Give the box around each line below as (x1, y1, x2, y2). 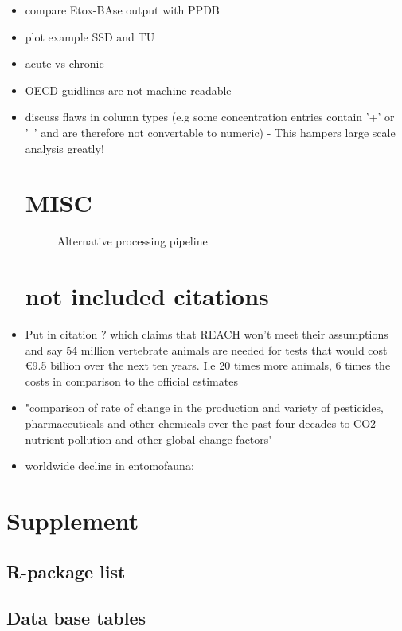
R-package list (6, 558, 126, 583)
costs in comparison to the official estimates (25, 372, 238, 389)
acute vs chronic (25, 55, 104, 72)
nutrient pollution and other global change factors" (25, 430, 273, 447)
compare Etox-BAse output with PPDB (25, 2, 220, 18)
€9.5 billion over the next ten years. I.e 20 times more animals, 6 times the (25, 357, 391, 374)
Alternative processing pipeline (57, 233, 208, 249)
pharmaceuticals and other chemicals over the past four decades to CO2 (25, 414, 377, 431)
